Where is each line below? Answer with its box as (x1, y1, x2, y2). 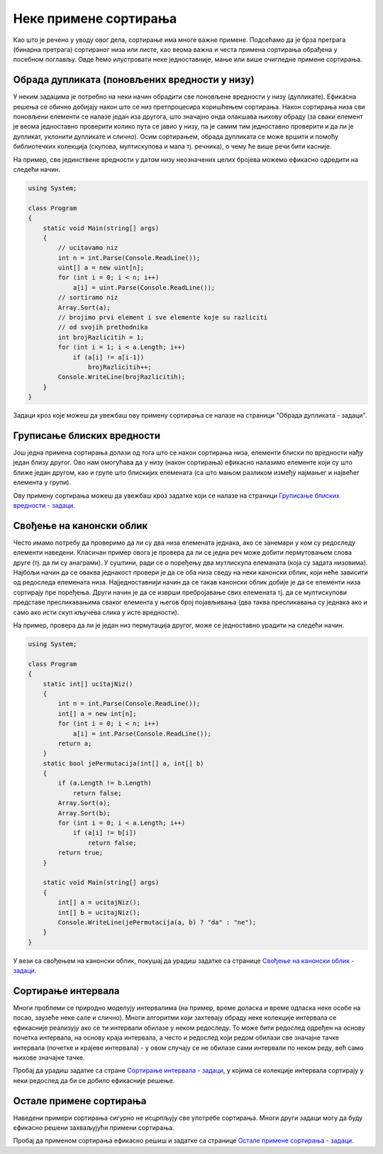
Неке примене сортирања (13, 11, 177, 26)
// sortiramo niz (57, 293, 118, 302)
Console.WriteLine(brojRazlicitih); (57, 373, 186, 381)
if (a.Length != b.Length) (57, 779, 152, 788)
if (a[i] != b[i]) (72, 829, 138, 837)
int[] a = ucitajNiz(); (57, 898, 141, 907)
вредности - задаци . (13, 501, 76, 509)
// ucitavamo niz (57, 244, 118, 252)
